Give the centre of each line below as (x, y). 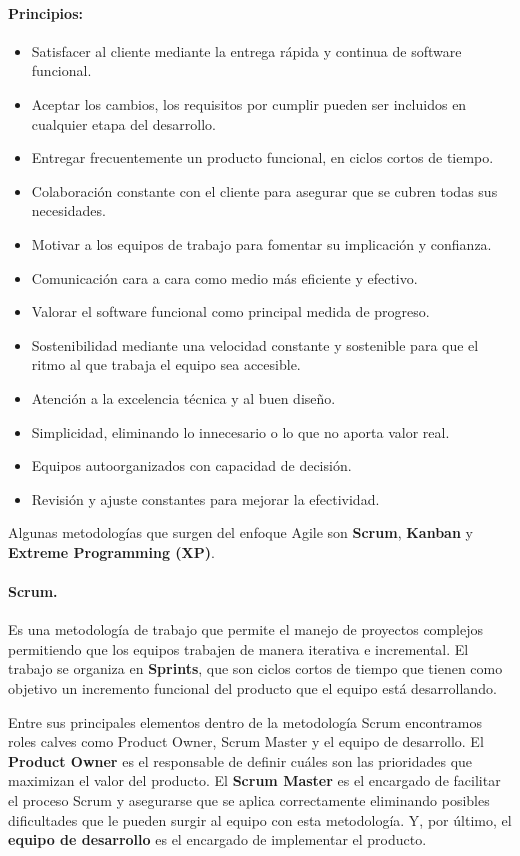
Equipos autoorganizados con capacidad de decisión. (191, 465)
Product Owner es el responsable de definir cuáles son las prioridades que (240, 760)
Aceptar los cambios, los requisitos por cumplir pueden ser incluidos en (249, 103)
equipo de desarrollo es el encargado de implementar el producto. (217, 839)
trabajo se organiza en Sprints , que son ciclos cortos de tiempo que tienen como (255, 668)
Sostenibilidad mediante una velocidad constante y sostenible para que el (255, 344)
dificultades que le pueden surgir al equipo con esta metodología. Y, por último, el (260, 819)
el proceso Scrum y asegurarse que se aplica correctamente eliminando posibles (249, 800)
